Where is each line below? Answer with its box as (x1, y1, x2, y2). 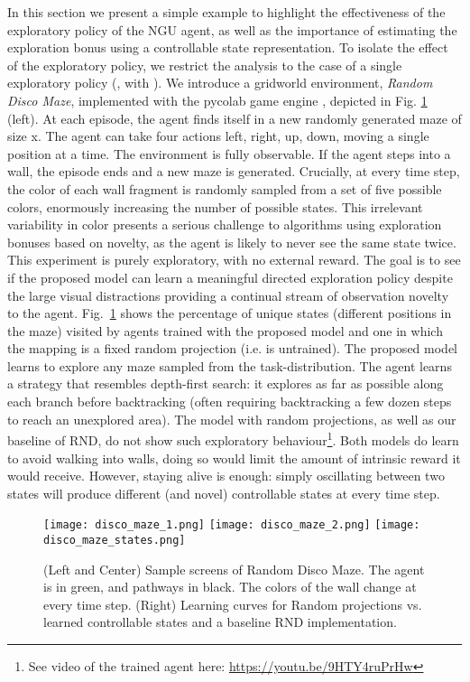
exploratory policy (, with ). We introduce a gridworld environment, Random (7, 73, 433, 92)
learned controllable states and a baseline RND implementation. (43, 612, 397, 631)
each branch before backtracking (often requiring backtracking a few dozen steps (7, 392, 452, 411)
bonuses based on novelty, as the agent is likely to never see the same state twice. (7, 232, 456, 251)
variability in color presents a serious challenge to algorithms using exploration (7, 215, 442, 234)
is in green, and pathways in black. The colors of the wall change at (43, 577, 417, 596)
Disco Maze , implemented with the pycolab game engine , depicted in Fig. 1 (7, 90, 428, 109)
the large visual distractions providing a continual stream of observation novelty (7, 285, 449, 304)
